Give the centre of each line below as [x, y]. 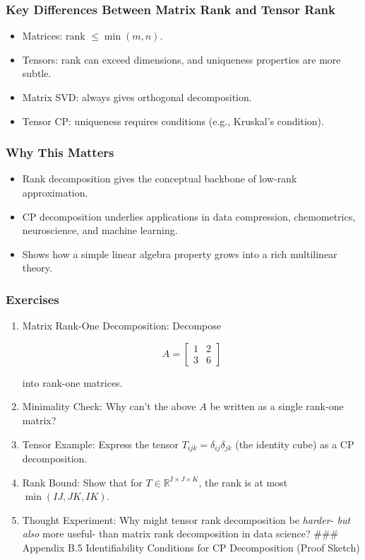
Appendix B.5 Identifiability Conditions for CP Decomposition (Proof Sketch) [191, 547]
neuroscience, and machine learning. [100, 230]
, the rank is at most [243, 482]
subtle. [37, 73]
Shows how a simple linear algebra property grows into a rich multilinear [180, 253]
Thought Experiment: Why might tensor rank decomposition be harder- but [186, 519]
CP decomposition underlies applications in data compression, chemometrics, [189, 216]
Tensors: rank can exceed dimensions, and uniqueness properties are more [181, 59]
